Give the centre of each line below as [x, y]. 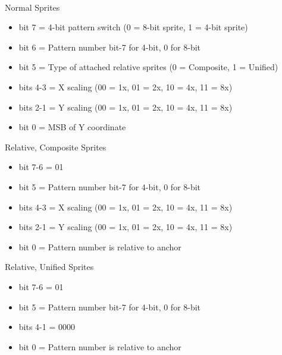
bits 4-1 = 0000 [47, 327]
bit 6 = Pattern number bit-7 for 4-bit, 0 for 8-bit [110, 47]
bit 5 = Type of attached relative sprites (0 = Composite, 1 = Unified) [148, 67]
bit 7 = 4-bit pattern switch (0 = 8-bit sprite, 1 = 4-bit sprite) [133, 27]
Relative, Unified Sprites [49, 267]
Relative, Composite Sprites [56, 147]
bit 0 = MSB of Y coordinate [72, 127]
